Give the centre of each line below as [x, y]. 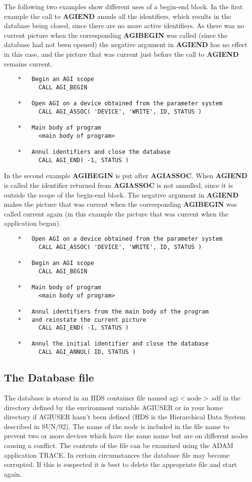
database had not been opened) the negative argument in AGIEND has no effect [126, 44]
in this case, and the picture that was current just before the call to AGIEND [121, 54]
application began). [32, 223]
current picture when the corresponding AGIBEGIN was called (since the [116, 35]
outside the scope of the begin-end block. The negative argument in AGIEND [121, 194]
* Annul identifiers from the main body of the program [113, 311]
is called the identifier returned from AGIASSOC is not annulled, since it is [118, 185]
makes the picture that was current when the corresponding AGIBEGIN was [121, 204]
